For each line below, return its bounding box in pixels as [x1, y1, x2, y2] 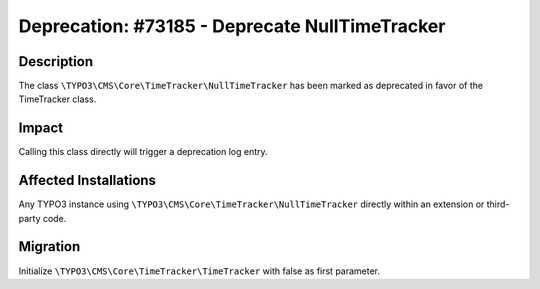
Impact [18, 120, 64, 137]
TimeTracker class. [18, 93, 97, 105]
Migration [18, 238, 81, 255]
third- [486, 198, 510, 210]
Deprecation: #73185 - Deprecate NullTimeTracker [18, 15, 446, 37]
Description [18, 53, 94, 70]
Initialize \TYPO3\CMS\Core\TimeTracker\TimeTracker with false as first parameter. [18, 265, 380, 277]
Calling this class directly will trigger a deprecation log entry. [18, 146, 269, 158]
